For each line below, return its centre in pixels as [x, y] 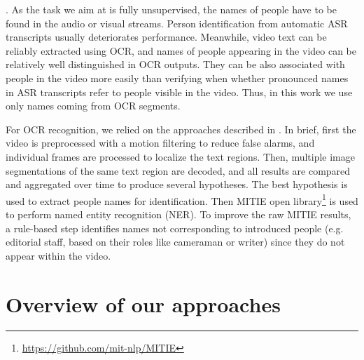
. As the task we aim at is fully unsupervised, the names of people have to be [171, 9]
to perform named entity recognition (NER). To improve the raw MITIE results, [178, 214]
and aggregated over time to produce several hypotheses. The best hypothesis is [177, 184]
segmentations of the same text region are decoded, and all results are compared [178, 170]
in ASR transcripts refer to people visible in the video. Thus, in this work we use [179, 92]
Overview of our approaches [143, 304]
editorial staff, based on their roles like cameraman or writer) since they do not [175, 242]
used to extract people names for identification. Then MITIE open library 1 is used [182, 199]
